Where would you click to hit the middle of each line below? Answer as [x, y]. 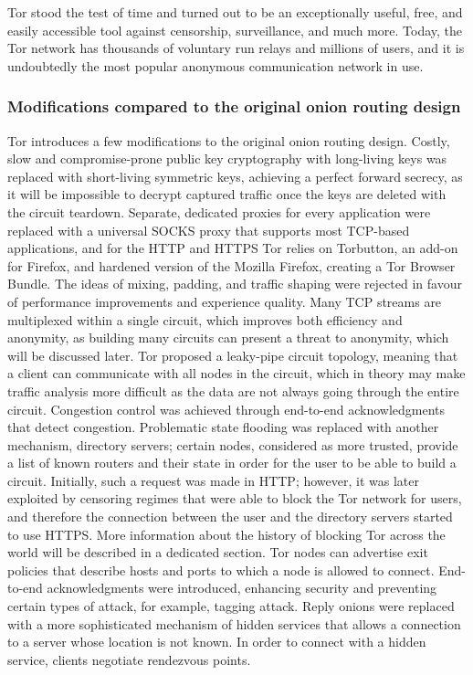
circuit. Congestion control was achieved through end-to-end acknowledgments [226, 409]
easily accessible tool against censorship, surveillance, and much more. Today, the [235, 30]
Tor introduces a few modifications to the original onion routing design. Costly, [229, 140]
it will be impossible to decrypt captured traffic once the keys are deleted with [227, 194]
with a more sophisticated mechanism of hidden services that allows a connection [234, 623]
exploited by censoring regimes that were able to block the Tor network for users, [235, 498]
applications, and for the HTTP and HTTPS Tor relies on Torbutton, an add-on [233, 248]
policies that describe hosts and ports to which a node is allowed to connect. [221, 570]
